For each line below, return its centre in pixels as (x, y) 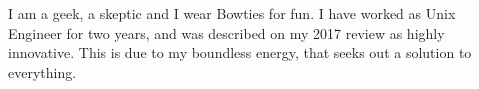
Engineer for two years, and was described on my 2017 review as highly (226, 32)
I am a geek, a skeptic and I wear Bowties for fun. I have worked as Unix (232, 13)
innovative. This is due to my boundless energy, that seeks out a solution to (240, 52)
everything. (42, 71)
